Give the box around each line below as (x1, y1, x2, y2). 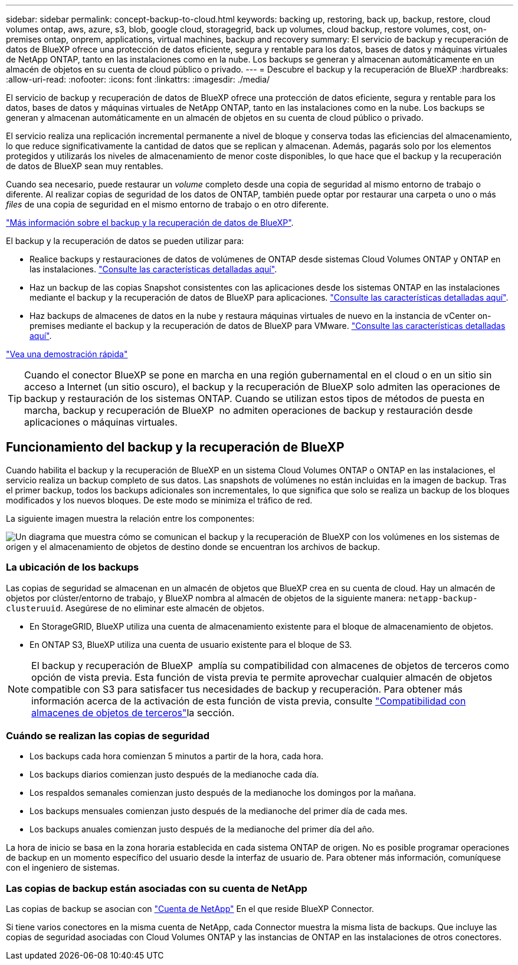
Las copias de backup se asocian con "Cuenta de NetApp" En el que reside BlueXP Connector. (6, 904, 374, 914)
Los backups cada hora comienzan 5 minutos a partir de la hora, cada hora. (29, 751, 323, 762)
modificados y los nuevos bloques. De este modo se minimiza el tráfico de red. (6, 495, 313, 505)
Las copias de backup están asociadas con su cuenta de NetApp (6, 882, 307, 894)
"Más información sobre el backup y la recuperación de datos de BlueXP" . (6, 218, 294, 228)
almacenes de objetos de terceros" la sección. (31, 706, 235, 719)
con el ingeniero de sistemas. (6, 862, 120, 873)
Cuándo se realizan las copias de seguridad (6, 729, 209, 742)
